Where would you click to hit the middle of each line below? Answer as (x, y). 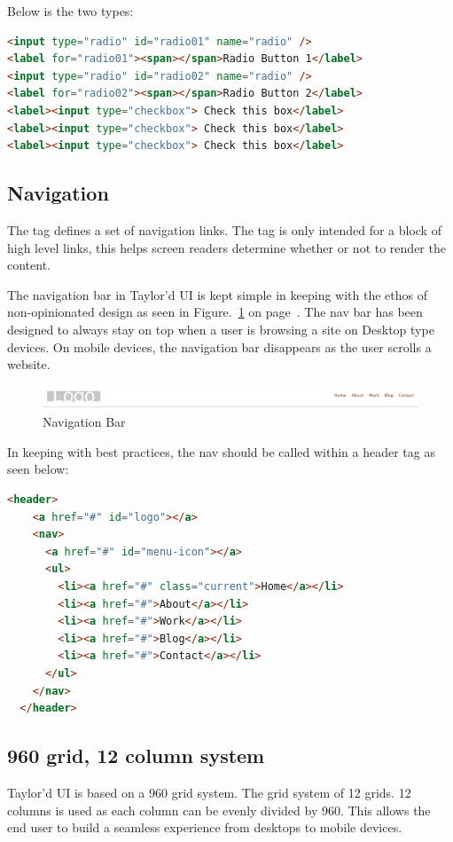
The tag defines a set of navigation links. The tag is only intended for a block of (224, 229)
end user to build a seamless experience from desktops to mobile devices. (205, 827)
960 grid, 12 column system (136, 755)
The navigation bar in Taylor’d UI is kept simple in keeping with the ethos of (217, 294)
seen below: (38, 469)
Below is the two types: (70, 11)
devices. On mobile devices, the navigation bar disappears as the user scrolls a (219, 346)
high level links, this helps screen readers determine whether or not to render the (226, 247)
